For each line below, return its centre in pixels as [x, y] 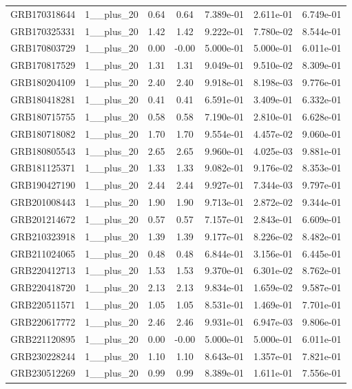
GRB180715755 [43, 116]
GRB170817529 [43, 65]
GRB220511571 [43, 305]
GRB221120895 [43, 338]
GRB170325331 [43, 31]
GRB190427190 [43, 185]
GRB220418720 [43, 287]
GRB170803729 [43, 48]
